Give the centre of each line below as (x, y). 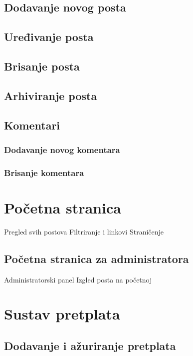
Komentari (32, 125)
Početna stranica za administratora (96, 258)
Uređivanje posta (49, 37)
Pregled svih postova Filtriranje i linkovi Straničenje (84, 231)
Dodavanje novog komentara (62, 149)
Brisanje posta (42, 66)
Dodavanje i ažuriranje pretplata (90, 345)
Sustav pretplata (62, 314)
